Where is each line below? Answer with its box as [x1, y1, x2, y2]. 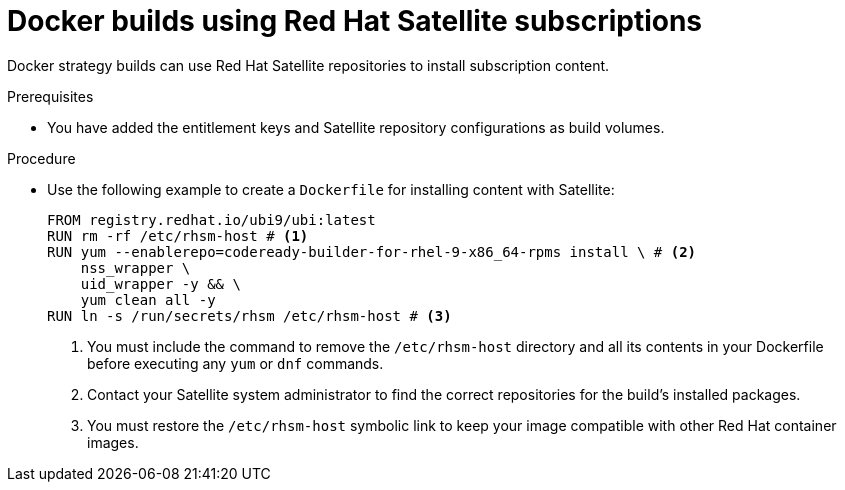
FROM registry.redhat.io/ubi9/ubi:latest [47, 211, 376, 228]
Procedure [7, 149, 76, 167]
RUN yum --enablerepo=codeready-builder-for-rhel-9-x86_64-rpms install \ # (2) [47, 243, 697, 260]
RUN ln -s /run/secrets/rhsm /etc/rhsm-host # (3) [47, 307, 452, 324]
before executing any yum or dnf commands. [87, 354, 384, 372]
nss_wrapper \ [80, 259, 191, 276]
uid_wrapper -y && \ [80, 275, 241, 292]
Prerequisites [7, 87, 94, 105]
